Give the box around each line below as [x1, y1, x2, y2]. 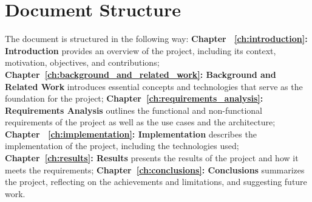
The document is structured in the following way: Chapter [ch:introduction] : [5, 32, 308, 45]
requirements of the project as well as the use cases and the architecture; [5, 116, 276, 128]
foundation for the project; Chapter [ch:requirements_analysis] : [5, 92, 263, 105]
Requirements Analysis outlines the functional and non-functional [5, 103, 262, 116]
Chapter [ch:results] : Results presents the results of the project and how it [5, 151, 299, 164]
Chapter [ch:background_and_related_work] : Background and [5, 68, 276, 80]
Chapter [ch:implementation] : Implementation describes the [5, 127, 257, 140]
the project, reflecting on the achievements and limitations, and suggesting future [5, 175, 307, 188]
